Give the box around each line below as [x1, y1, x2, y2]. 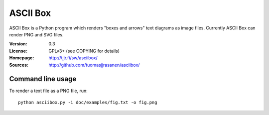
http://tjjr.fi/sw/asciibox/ [48, 55, 98, 61]
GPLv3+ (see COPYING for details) [48, 48, 120, 54]
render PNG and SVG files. [9, 31, 64, 37]
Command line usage [9, 75, 77, 83]
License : [9, 48, 27, 54]
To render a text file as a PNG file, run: [9, 88, 88, 94]
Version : [9, 41, 27, 47]
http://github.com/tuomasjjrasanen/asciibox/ [48, 62, 140, 68]
